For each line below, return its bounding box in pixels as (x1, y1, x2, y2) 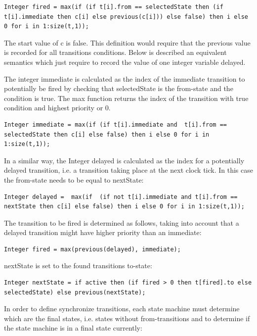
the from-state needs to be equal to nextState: (4, 174, 144, 185)
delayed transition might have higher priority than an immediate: (4, 227, 202, 238)
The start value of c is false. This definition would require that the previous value (4, 37, 251, 48)
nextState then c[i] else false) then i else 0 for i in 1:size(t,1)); (4, 203, 245, 210)
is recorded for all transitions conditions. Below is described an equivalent (4, 47, 227, 57)
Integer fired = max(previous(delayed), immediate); (4, 245, 181, 253)
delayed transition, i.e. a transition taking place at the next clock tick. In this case (4, 165, 253, 175)
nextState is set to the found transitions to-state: (4, 260, 152, 271)
